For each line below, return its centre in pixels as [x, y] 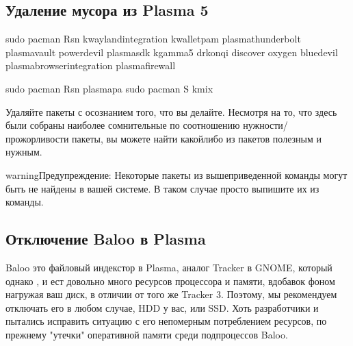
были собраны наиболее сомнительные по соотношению [123, 125]
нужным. [24, 152]
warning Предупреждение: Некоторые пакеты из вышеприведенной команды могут [176, 174]
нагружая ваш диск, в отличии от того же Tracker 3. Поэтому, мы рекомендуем [171, 294]
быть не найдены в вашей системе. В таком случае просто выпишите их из [162, 188]
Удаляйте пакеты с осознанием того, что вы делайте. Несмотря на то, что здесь [171, 111]
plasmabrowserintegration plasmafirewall [91, 65]
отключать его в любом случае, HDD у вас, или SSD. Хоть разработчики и [162, 307]
